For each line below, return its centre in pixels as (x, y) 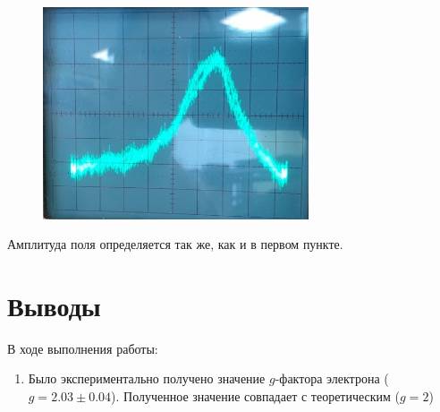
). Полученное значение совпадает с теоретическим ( (256, 396)
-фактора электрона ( (332, 378)
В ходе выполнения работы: (83, 348)
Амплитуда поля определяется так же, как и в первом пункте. (175, 244)
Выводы (54, 305)
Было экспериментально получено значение (147, 378)
